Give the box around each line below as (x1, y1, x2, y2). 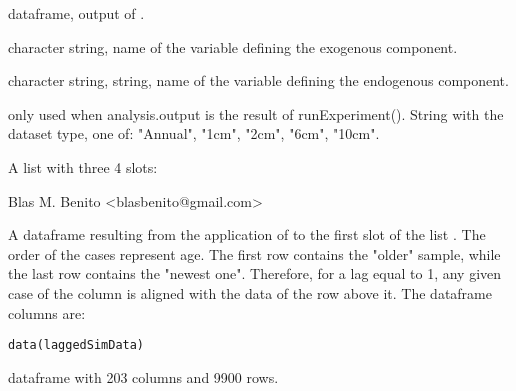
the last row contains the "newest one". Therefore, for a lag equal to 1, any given (8, 263, 502, 284)
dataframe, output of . (8, 3, 145, 23)
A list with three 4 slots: (8, 156, 158, 177)
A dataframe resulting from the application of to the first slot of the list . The (8, 224, 486, 245)
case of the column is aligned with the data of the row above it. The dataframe (8, 282, 492, 303)
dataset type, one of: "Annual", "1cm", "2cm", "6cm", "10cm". (8, 123, 380, 144)
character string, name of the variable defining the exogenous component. (8, 36, 458, 57)
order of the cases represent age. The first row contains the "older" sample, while (8, 243, 501, 264)
